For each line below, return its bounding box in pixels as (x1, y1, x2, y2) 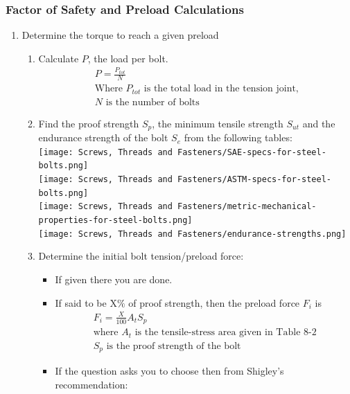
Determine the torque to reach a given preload (21, 28, 219, 42)
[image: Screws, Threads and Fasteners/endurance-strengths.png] (38, 229, 347, 239)
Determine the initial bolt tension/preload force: (38, 249, 244, 263)
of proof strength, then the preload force (128, 295, 300, 310)
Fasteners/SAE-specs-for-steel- (177, 147, 326, 157)
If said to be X (55, 295, 117, 310)
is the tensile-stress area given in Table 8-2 (134, 328, 317, 338)
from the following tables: (184, 130, 292, 145)
